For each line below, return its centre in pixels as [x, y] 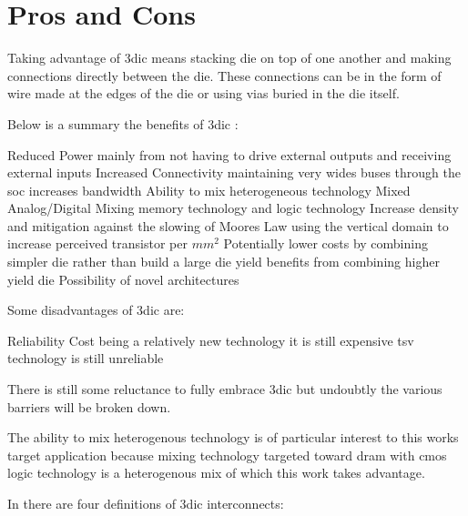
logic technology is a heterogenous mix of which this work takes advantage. [216, 473]
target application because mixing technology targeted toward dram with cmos [227, 455]
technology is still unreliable [86, 358]
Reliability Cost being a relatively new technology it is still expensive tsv [211, 340]
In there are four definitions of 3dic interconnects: [146, 503]
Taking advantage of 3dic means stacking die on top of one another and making [229, 58]
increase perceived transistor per [97, 243]
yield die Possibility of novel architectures [123, 279]
